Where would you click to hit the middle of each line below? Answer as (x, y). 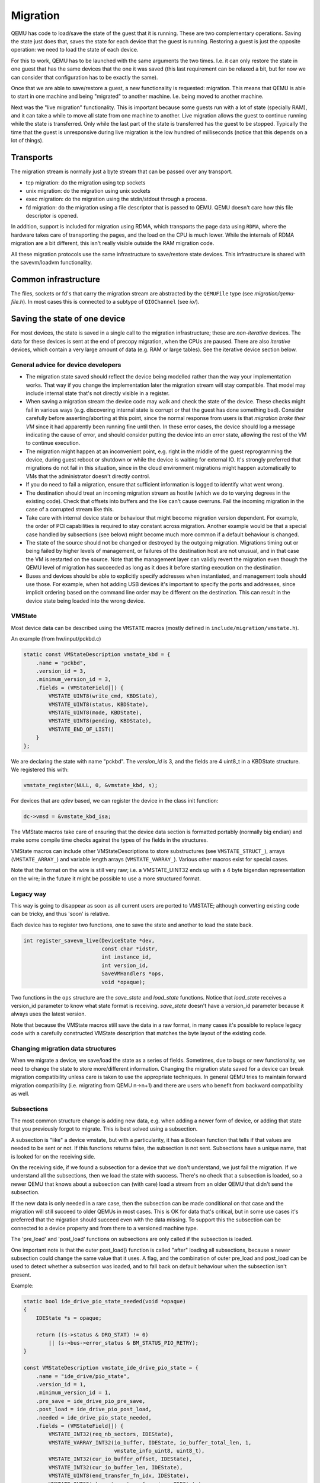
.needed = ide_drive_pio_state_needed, (94, 1417)
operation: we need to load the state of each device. (75, 50)
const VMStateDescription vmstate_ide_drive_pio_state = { (111, 1368)
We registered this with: (40, 769)
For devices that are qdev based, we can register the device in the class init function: (115, 800)
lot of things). (27, 141)
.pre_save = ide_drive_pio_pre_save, (91, 1401)
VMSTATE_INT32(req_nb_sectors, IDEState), (111, 1434)
